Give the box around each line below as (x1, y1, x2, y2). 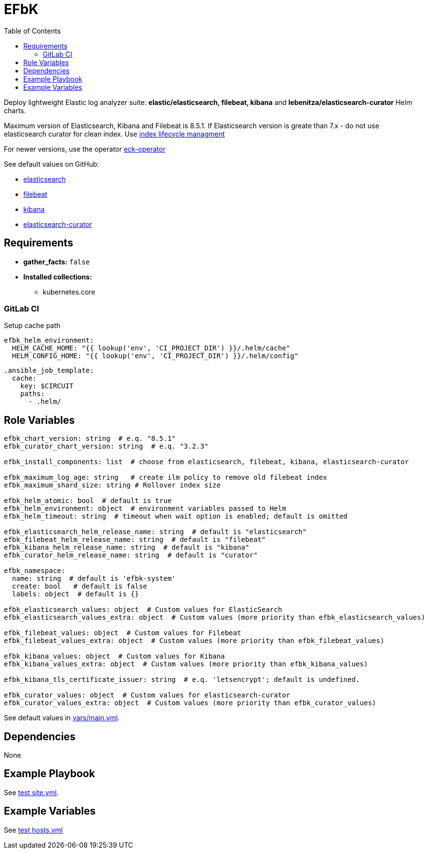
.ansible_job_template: (4, 366, 94, 375)
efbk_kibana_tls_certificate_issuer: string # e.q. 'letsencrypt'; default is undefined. (4, 676, 360, 684)
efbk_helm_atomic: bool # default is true (4, 497, 172, 505)
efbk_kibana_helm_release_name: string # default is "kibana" (4, 543, 249, 552)
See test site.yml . (4, 788, 59, 797)
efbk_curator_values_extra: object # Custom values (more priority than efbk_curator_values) (4, 699, 377, 707)
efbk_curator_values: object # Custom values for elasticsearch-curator (4, 691, 291, 699)
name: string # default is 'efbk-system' (12, 574, 176, 583)
